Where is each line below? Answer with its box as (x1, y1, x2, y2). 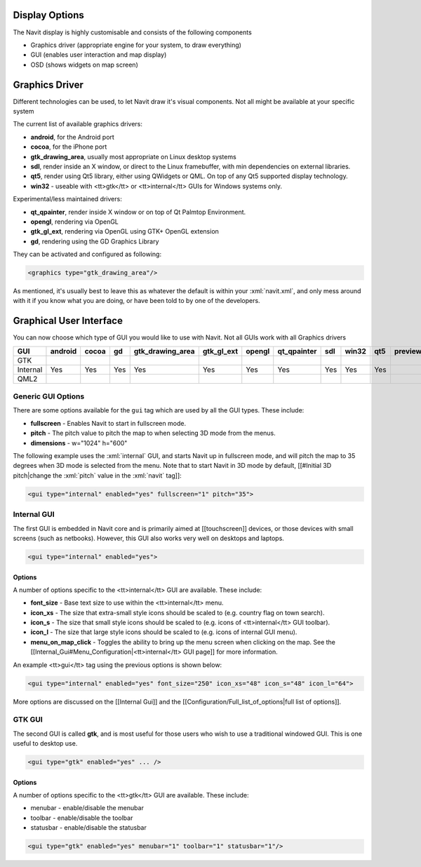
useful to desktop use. (13, 739, 78, 748)
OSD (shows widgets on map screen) (30, 60, 138, 69)
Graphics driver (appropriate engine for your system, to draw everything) (30, 41, 242, 49)
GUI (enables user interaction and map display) (30, 51, 167, 59)
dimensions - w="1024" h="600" (30, 438, 128, 447)
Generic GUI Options (13, 391, 85, 401)
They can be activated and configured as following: (13, 250, 161, 259)
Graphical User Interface (13, 315, 123, 327)
